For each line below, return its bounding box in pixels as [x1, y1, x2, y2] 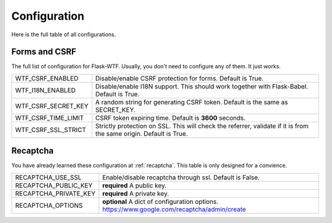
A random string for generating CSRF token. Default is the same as [95, 98, 288, 106]
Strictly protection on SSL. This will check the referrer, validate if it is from [95, 122, 309, 130]
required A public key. [102, 181, 167, 190]
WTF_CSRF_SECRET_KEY [15, 101, 89, 110]
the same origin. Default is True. [95, 129, 188, 138]
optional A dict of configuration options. [102, 197, 219, 206]
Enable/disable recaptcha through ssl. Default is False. [102, 173, 260, 181]
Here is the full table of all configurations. [11, 31, 116, 38]
